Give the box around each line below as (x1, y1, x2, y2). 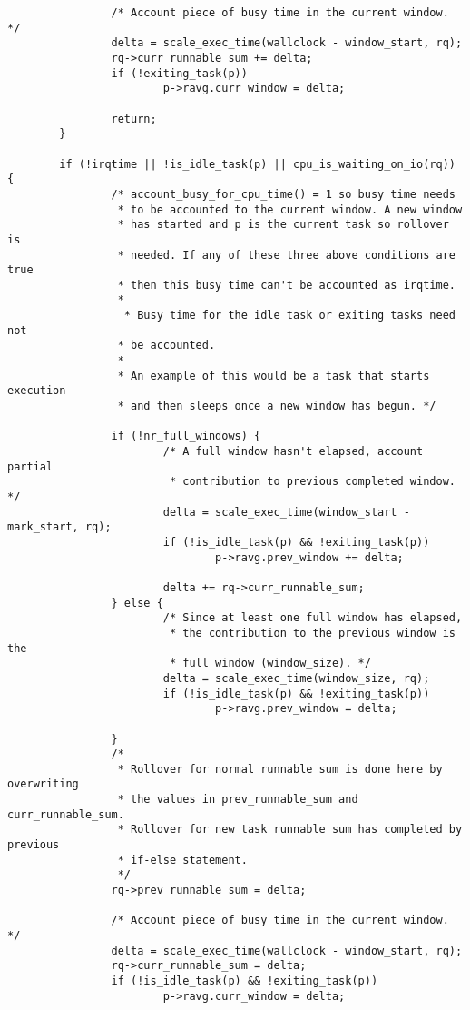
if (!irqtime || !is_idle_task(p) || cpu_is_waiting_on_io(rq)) (59, 157, 455, 171)
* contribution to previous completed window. (169, 475, 455, 489)
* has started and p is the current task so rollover (117, 218, 449, 232)
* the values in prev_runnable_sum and (117, 793, 358, 807)
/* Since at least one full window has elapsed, (162, 611, 463, 625)
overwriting (7, 777, 79, 791)
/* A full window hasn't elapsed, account (162, 445, 424, 459)
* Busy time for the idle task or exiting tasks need (123, 309, 455, 322)
